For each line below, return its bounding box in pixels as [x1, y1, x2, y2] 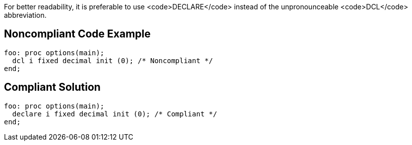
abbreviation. [4, 11, 47, 19]
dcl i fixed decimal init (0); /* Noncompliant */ [12, 56, 213, 65]
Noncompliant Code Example [4, 28, 151, 40]
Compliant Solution [4, 81, 101, 94]
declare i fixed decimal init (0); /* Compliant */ [12, 109, 217, 118]
